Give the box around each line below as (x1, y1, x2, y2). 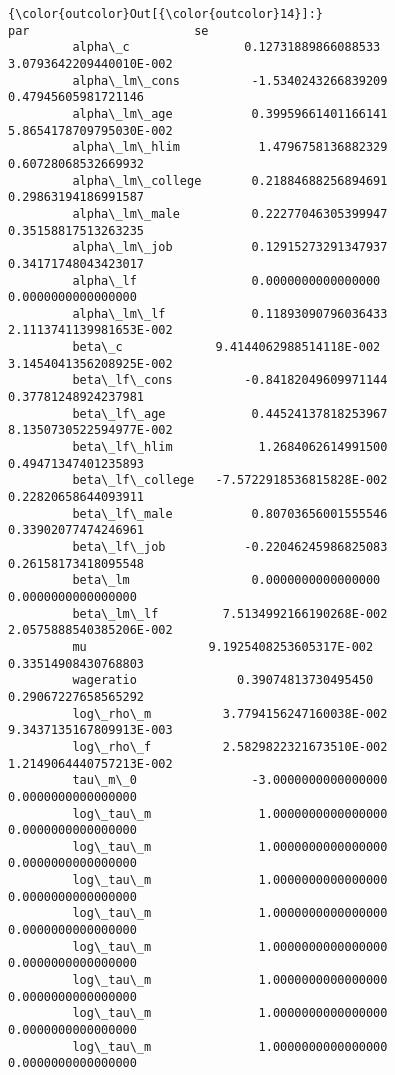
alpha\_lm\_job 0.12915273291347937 (72, 240, 388, 255)
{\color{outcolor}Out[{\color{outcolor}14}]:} (8, 7, 323, 21)
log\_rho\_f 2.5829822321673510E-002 (72, 739, 388, 754)
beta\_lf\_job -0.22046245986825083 (72, 540, 388, 554)
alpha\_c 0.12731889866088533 (72, 40, 381, 55)
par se (8, 23, 209, 38)
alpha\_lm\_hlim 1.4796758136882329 (72, 140, 388, 155)
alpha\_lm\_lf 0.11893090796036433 (72, 306, 388, 321)
